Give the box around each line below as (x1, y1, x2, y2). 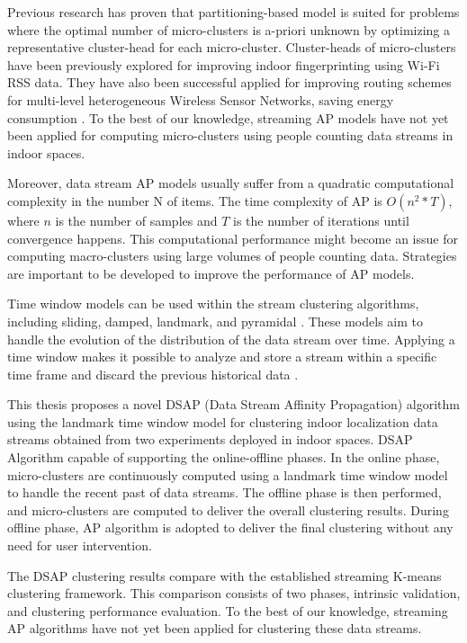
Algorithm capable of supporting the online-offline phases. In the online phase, (7, 448, 440, 467)
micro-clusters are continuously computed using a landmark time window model (7, 465, 448, 484)
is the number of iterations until (233, 210, 409, 229)
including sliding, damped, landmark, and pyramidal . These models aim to (7, 311, 423, 330)
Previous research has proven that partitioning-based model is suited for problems (7, 3, 460, 21)
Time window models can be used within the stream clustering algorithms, (7, 294, 419, 313)
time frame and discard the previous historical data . (7, 364, 299, 383)
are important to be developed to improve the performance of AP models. (7, 263, 415, 282)
